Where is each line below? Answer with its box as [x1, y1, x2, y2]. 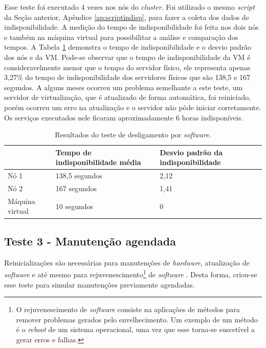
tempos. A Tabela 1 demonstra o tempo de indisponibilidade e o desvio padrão [4, 42, 252, 52]
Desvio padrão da [160, 147, 223, 157]
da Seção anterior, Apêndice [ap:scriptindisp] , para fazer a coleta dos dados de [4, 11, 249, 22]
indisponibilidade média [55, 157, 141, 168]
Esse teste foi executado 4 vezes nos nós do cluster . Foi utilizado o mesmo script [4, 2, 255, 12]
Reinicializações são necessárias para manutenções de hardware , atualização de [4, 257, 250, 268]
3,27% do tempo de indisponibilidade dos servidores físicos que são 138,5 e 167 [4, 72, 250, 83]
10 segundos [55, 200, 93, 211]
